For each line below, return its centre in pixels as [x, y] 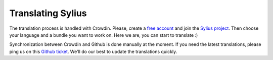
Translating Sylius [48, 13]
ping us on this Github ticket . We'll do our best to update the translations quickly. [93, 51]
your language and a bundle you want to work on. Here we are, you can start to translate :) [104, 35]
